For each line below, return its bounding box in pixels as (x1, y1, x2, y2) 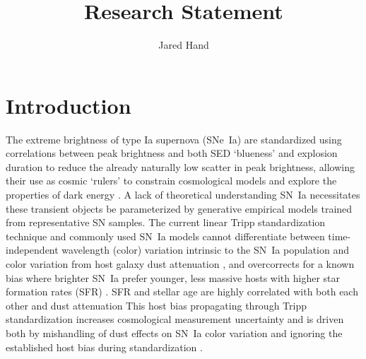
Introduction (6, 90, 131, 119)
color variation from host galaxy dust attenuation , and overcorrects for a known (6, 257, 355, 271)
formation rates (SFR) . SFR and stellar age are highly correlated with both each (6, 284, 358, 299)
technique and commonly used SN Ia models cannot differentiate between (6, 228, 325, 243)
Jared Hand (158, 37, 209, 52)
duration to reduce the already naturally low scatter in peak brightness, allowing (6, 159, 355, 174)
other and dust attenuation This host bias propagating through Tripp (6, 298, 307, 312)
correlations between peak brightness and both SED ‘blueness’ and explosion (6, 146, 338, 160)
